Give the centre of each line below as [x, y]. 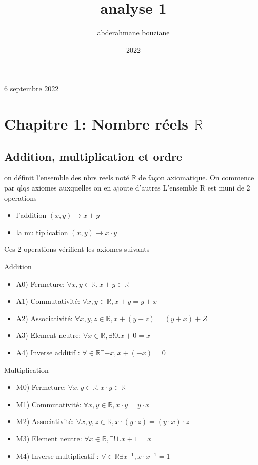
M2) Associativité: [45, 421]
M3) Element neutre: [49, 438]
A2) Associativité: [44, 318]
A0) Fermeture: [40, 283]
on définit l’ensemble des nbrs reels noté [67, 177]
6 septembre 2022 [32, 88]
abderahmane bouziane [133, 33]
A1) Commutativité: [48, 301]
